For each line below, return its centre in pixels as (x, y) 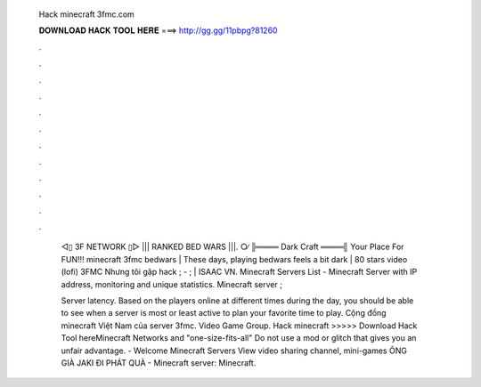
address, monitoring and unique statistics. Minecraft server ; (171, 284)
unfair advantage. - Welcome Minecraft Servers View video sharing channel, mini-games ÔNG (234, 351)
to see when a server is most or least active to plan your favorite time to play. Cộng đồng (224, 313)
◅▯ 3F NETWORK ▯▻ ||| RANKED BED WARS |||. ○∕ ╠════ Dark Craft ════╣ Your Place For (232, 247)
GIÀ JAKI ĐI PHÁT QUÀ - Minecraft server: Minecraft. (159, 363)
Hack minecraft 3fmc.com (87, 14)
